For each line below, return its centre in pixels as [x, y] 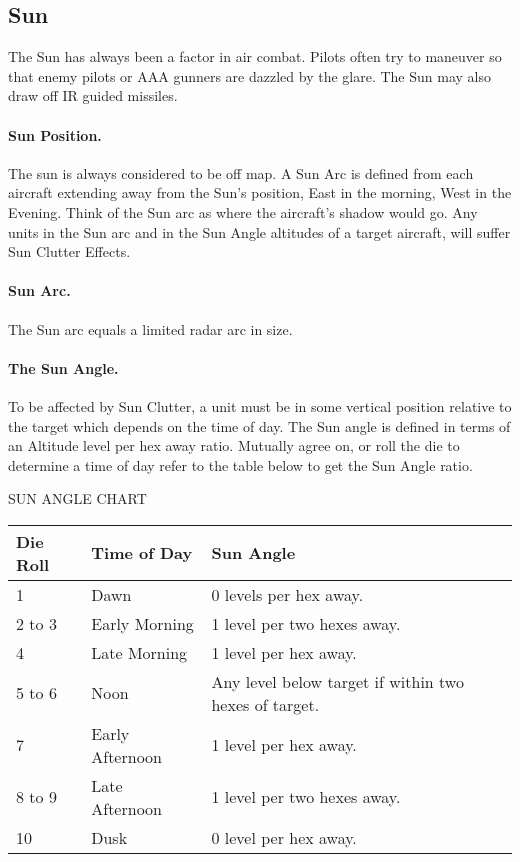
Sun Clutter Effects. [69, 251]
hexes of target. [265, 704]
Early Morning [142, 623]
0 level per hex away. [284, 837]
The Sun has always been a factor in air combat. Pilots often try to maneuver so [255, 56]
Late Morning [139, 652]
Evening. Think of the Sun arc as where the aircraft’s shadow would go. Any [243, 211]
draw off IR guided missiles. [93, 95]
